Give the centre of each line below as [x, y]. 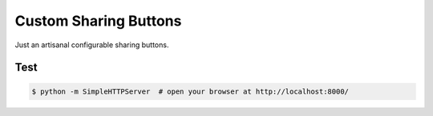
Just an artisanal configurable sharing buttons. [92, 45]
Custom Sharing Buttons [98, 21]
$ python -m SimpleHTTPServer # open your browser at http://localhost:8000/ [190, 91]
